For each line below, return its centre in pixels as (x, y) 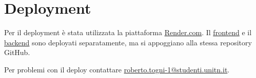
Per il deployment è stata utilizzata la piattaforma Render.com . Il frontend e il (128, 32)
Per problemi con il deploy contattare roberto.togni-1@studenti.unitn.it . (117, 69)
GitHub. (17, 52)
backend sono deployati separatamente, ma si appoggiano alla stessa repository (128, 42)
